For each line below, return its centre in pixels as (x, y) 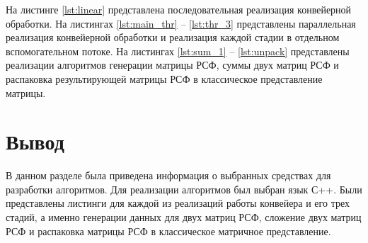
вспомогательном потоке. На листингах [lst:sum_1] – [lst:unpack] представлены (178, 51)
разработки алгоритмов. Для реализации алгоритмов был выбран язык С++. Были (184, 189)
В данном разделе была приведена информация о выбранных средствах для (168, 175)
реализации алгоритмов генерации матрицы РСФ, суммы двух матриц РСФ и (172, 65)
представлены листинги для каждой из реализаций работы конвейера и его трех (178, 203)
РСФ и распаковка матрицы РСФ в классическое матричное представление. (168, 231)
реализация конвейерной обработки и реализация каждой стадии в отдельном (173, 37)
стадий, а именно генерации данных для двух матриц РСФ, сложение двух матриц (184, 217)
